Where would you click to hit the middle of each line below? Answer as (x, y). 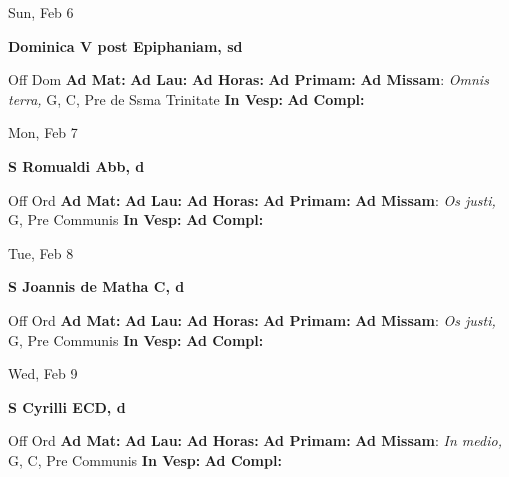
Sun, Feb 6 (41, 12)
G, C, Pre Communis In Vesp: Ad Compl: (145, 459)
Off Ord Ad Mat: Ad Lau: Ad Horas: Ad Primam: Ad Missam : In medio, (255, 440)
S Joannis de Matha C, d (96, 286)
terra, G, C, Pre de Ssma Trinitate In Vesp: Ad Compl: (186, 98)
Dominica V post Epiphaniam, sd (125, 45)
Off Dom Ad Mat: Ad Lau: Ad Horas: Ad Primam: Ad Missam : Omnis (248, 79)
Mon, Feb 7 (43, 132)
